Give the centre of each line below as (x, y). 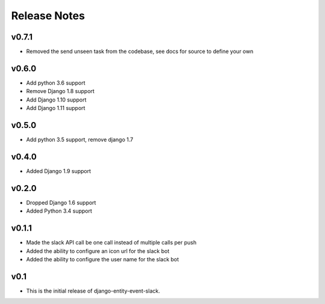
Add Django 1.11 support (56, 108)
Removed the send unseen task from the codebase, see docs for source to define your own (140, 52)
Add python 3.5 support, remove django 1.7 (80, 140)
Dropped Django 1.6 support (61, 202)
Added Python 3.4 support (59, 211)
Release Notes (48, 16)
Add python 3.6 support (56, 83)
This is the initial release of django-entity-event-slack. (93, 291)
